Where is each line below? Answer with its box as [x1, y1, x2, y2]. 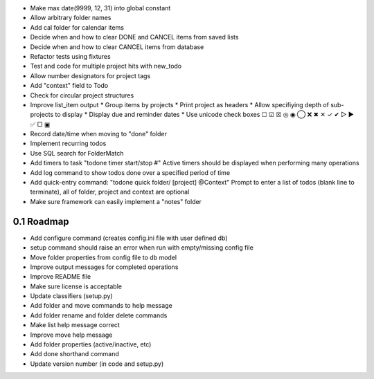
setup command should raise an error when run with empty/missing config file [30, 243, 254, 252]
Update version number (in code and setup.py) [30, 360, 164, 368]
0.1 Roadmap [12, 215, 69, 228]
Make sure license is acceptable [30, 282, 123, 290]
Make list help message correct [30, 321, 121, 329]
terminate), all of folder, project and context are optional [30, 187, 190, 196]
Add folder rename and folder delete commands [30, 311, 168, 320]
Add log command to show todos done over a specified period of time [30, 168, 231, 176]
